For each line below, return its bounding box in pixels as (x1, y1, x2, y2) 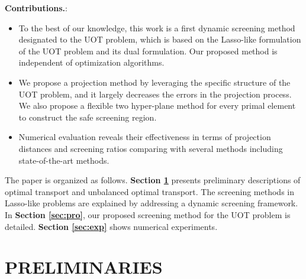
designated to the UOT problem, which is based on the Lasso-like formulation (18, 33, 301, 46)
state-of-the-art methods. (18, 154, 109, 166)
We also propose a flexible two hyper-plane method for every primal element (18, 99, 296, 112)
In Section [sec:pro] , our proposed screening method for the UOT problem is (5, 208, 291, 220)
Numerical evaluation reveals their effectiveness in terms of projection (18, 131, 271, 143)
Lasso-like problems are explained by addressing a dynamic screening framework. (5, 197, 298, 209)
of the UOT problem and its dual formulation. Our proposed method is (18, 44, 278, 57)
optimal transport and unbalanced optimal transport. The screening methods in (5, 185, 295, 197)
